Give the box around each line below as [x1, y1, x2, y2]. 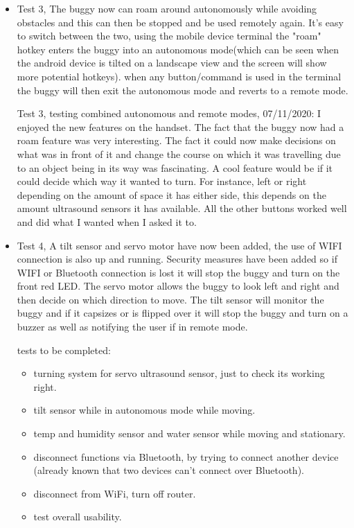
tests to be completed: [17, 342, 111, 357]
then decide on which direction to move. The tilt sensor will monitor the [17, 292, 324, 306]
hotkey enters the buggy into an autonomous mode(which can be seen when [17, 42, 339, 56]
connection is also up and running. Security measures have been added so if [17, 252, 337, 266]
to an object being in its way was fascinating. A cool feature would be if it [17, 160, 333, 175]
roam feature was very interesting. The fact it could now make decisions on [17, 133, 336, 148]
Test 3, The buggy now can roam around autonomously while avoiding [17, 1, 317, 15]
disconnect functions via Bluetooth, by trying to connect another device [33, 449, 339, 464]
